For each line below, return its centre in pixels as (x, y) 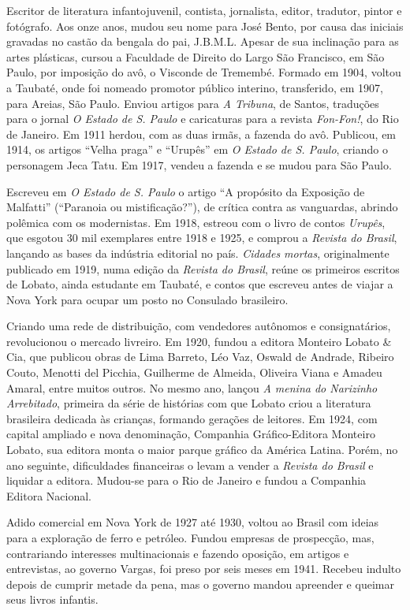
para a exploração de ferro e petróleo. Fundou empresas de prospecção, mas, (190, 537)
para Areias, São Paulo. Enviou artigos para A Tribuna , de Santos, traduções (193, 103)
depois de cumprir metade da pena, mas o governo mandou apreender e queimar (200, 584)
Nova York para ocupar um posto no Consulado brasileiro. (147, 299)
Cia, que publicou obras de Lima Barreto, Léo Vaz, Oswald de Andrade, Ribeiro (200, 357)
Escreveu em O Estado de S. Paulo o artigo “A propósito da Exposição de (186, 191)
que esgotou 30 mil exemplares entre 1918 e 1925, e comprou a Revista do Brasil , (202, 238)
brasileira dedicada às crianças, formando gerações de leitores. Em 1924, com (192, 418)
